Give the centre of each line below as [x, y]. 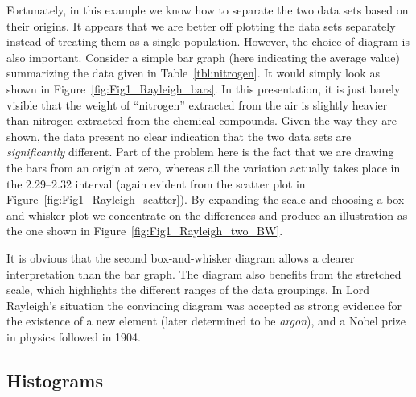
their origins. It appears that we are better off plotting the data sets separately [201, 25]
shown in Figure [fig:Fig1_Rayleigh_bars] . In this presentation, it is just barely [204, 88]
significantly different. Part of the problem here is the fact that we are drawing [200, 152]
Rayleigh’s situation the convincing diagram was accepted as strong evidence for [204, 305]
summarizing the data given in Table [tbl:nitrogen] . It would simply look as [193, 73]
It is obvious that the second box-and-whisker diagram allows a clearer [181, 257]
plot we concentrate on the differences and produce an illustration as [238, 215]
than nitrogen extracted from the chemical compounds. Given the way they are [202, 120]
